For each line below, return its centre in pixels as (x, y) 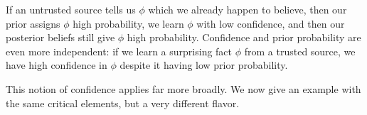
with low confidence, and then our (271, 23)
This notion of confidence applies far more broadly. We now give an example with (183, 88)
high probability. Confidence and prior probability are (244, 37)
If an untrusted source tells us (71, 9)
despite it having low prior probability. (204, 65)
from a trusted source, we (300, 51)
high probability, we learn (128, 23)
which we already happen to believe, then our (248, 9)
